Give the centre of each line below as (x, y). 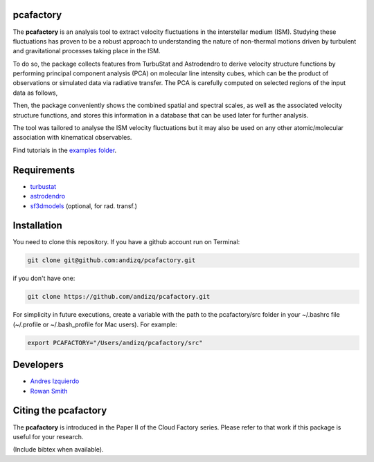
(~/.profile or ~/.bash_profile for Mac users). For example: (95, 324)
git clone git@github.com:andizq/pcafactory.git (112, 260)
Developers (38, 365)
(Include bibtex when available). (58, 450)
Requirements (44, 170)
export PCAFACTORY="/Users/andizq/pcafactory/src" (115, 343)
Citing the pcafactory (60, 410)
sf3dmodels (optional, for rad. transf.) (84, 206)
